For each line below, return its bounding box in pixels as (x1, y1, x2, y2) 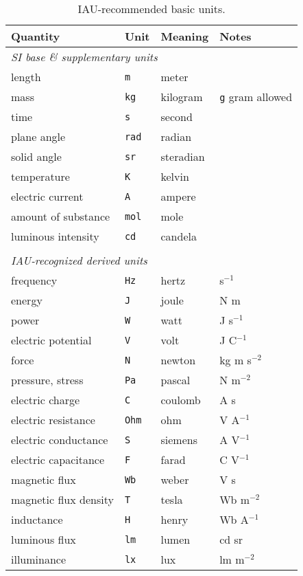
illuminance (11, 551, 66, 567)
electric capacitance (11, 452, 105, 467)
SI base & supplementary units (11, 49, 158, 65)
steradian (160, 148, 205, 164)
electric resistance (11, 412, 95, 428)
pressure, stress (11, 372, 84, 388)
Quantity (11, 28, 60, 44)
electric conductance (11, 432, 108, 447)
